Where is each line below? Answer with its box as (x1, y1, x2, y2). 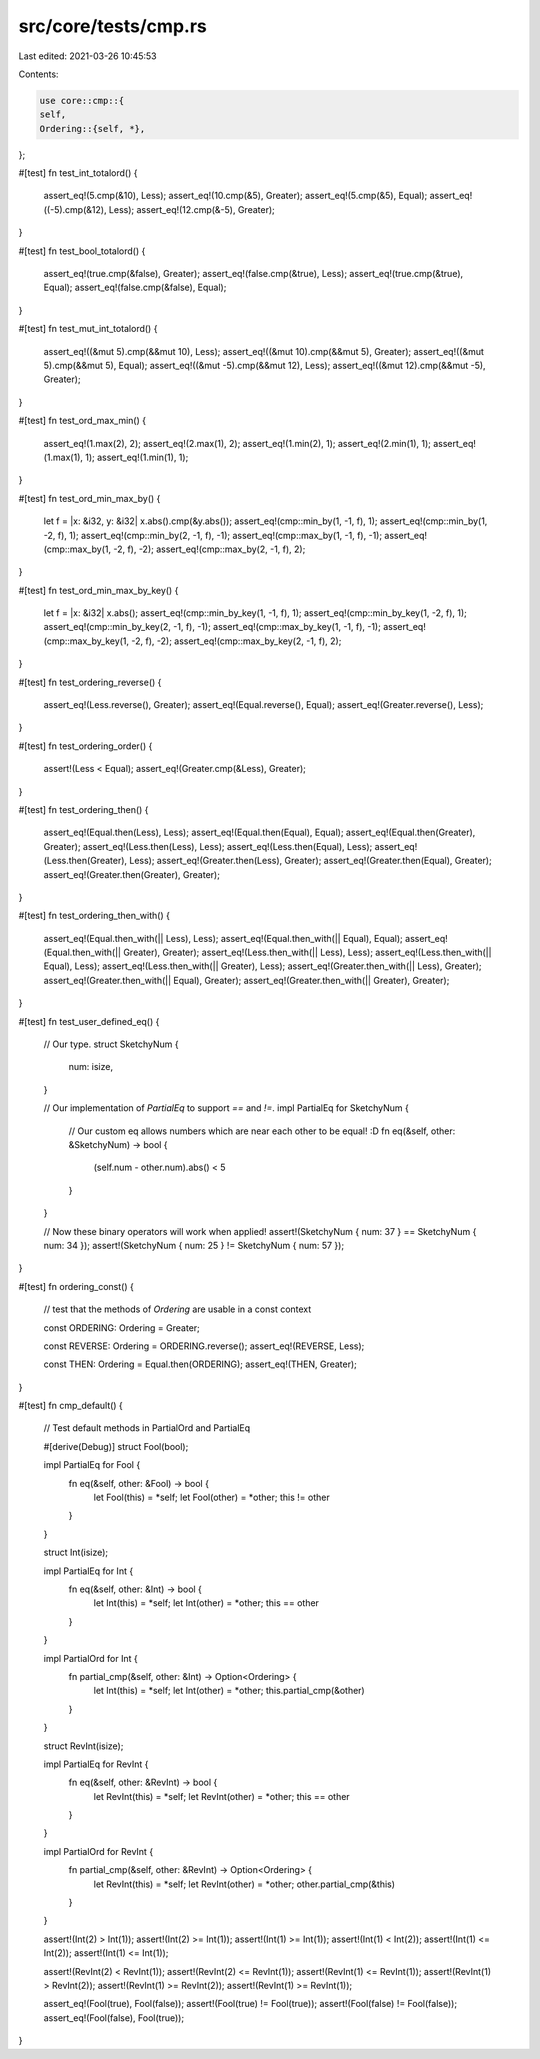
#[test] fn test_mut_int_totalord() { (18, 323, 158, 335)
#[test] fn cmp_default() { (18, 1400, 124, 1412)
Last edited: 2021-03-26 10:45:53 (18, 50, 157, 62)
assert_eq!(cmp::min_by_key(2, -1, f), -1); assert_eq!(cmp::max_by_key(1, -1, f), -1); (43, 621, 382, 633)
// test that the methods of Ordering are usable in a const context (43, 1303, 312, 1315)
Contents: (18, 68, 59, 80)
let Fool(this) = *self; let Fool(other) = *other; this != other (93, 1491, 330, 1504)
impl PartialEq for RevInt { (43, 1758, 149, 1770)
